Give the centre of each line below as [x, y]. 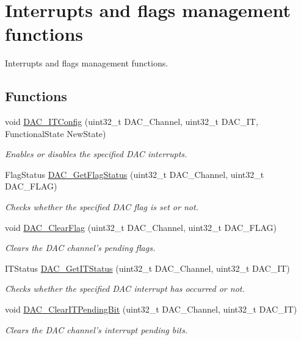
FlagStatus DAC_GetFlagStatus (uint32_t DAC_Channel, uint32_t [135, 174]
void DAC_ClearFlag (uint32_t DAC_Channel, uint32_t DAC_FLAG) [141, 227]
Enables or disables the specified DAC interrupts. [96, 154]
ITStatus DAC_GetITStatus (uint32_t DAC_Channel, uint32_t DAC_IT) [147, 268]
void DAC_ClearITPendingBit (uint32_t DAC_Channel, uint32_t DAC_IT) [151, 309]
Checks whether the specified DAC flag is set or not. [102, 207]
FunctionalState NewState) [56, 133]
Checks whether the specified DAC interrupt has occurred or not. [125, 289]
